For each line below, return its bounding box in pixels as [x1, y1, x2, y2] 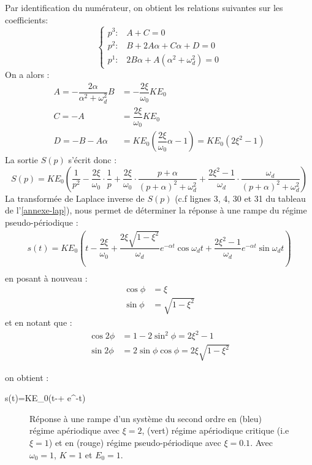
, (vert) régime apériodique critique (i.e [142, 424, 289, 437]
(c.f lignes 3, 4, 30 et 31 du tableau [175, 191, 306, 204]
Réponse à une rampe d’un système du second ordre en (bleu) [29, 412, 262, 425]
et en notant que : [5, 315, 72, 328]
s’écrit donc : [68, 153, 117, 166]
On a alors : [5, 67, 50, 80]
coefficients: [5, 13, 48, 26]
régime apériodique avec [29, 424, 120, 437]
